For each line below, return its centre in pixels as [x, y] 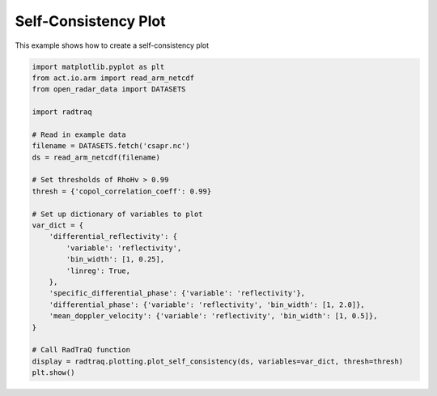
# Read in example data [79, 134]
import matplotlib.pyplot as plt [98, 66]
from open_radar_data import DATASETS [109, 89]
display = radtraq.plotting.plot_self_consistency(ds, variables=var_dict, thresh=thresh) [218, 361]
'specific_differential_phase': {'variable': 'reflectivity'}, [177, 293]
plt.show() [53, 373]
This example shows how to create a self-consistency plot [112, 45]
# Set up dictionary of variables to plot [117, 214]
